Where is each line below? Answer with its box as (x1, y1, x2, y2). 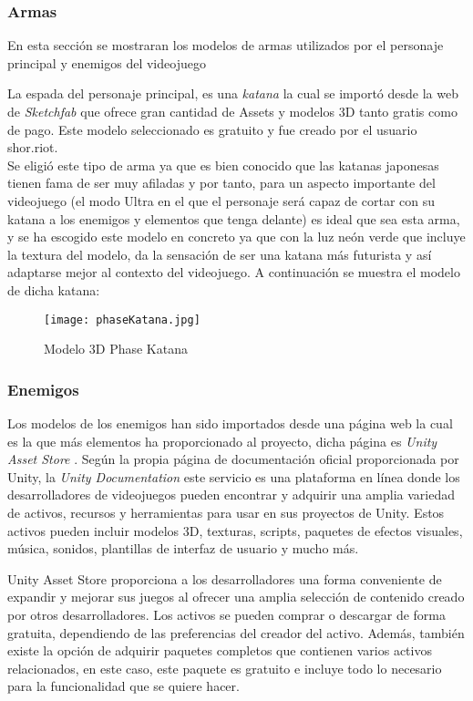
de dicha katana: (7, 280, 100, 299)
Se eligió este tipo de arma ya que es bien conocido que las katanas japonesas (7, 155, 439, 174)
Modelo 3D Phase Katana (44, 339, 188, 358)
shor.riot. (7, 138, 58, 157)
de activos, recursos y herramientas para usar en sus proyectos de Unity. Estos (7, 502, 445, 521)
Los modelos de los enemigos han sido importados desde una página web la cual (7, 414, 453, 432)
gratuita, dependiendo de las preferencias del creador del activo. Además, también (7, 623, 465, 642)
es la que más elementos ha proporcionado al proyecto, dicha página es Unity (7, 431, 437, 450)
